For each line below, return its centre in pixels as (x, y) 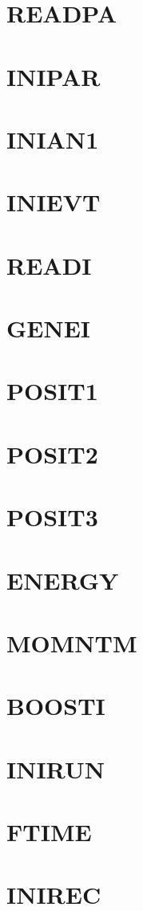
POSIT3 (52, 517)
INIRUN (56, 768)
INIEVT (54, 202)
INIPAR (54, 76)
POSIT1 (52, 391)
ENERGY (63, 580)
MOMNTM (72, 642)
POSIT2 (52, 453)
